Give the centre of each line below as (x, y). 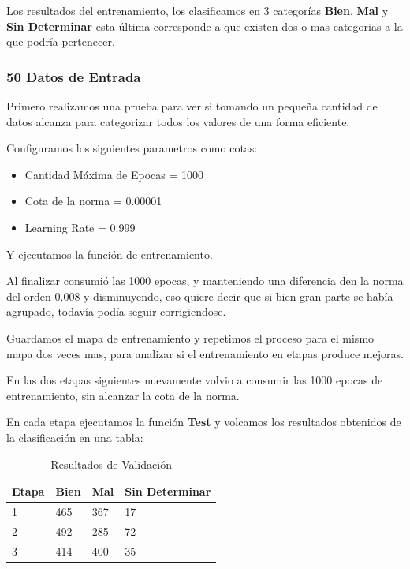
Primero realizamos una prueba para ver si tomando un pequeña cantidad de (192, 106)
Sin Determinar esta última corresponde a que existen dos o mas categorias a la (205, 26)
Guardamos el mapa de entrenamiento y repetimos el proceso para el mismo (190, 337)
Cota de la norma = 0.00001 (93, 201)
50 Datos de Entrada (74, 76)
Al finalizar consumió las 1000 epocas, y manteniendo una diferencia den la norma (205, 281)
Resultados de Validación (111, 464)
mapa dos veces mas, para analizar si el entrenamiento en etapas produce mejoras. (205, 353)
